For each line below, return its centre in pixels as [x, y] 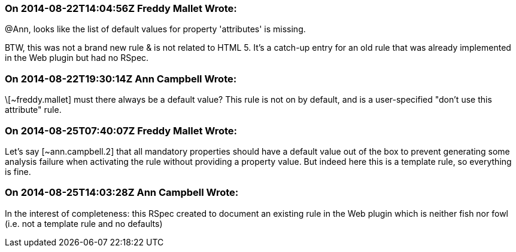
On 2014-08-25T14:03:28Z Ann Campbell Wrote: [122, 193]
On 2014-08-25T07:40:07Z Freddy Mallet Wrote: [121, 130]
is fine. [18, 171]
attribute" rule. [33, 110]
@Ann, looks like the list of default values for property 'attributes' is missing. [155, 29]
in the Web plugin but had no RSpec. [77, 58]
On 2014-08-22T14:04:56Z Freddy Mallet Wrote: [121, 8]
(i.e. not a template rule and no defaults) [84, 223]
